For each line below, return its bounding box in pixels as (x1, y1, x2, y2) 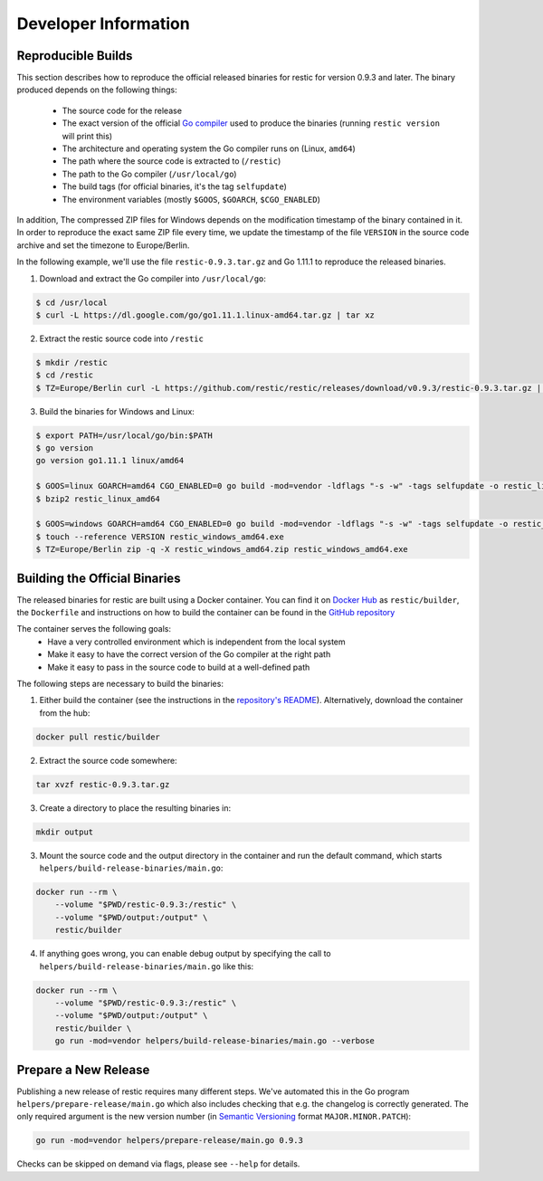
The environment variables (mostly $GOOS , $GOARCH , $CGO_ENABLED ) (62, 194, 320, 205)
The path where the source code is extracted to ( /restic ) (62, 156, 281, 167)
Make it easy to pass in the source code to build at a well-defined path (47, 662, 310, 672)
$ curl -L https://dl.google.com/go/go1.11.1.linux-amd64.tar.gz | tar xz (35, 310, 376, 320)
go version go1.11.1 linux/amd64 (35, 455, 185, 466)
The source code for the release (62, 105, 183, 116)
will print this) (62, 130, 113, 141)
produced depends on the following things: (16, 84, 177, 95)
